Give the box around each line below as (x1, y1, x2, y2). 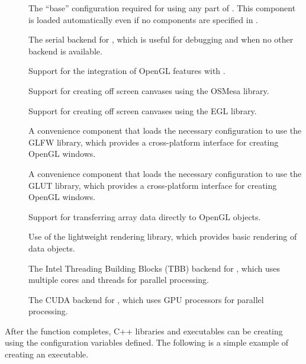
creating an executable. (5, 348, 89, 360)
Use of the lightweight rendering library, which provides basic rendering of (28, 230, 297, 243)
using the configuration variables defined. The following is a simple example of (5, 336, 289, 349)
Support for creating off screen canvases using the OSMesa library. (28, 84, 269, 96)
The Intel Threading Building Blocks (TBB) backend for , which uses (28, 262, 280, 274)
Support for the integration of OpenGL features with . (28, 65, 226, 77)
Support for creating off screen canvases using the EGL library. (28, 104, 257, 117)
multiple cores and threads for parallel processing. (28, 273, 210, 286)
